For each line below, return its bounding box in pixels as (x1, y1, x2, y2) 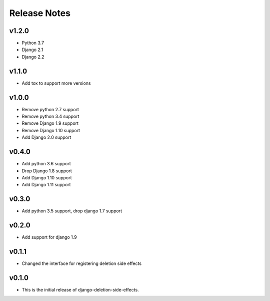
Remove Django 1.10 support (21, 127, 80, 133)
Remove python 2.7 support (21, 106, 79, 112)
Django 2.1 (21, 47, 43, 53)
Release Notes (9, 8, 71, 19)
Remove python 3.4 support (21, 113, 79, 120)
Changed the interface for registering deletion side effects (21, 260, 142, 266)
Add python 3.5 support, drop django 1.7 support (21, 208, 122, 214)
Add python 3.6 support (21, 161, 71, 167)
